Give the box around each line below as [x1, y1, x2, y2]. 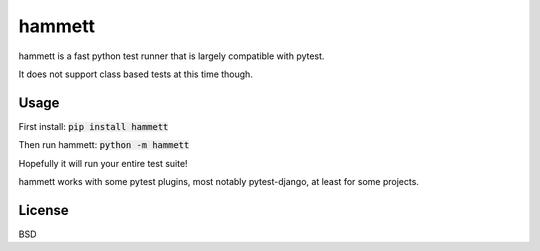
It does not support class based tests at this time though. [18, 68, 254, 80]
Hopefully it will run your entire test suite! [18, 157, 189, 169]
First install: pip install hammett [18, 120, 169, 132]
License [18, 201, 69, 219]
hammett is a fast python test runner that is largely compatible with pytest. [18, 50, 325, 62]
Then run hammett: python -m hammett [18, 139, 190, 151]
